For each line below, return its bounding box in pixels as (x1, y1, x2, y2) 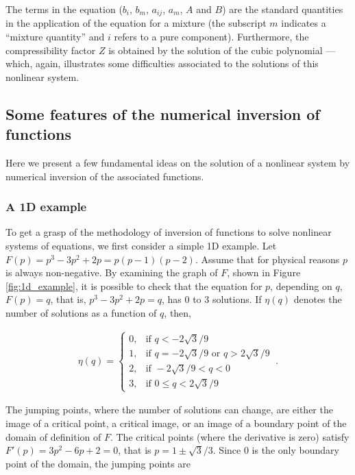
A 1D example (5, 198, 87, 215)
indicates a (281, 16, 326, 30)
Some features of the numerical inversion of (5, 103, 320, 124)
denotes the (293, 292, 342, 306)
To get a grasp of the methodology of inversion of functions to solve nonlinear (5, 225, 332, 239)
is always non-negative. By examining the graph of (5, 265, 218, 280)
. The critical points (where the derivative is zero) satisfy (110, 429, 350, 443)
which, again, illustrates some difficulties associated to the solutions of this (5, 56, 319, 71)
